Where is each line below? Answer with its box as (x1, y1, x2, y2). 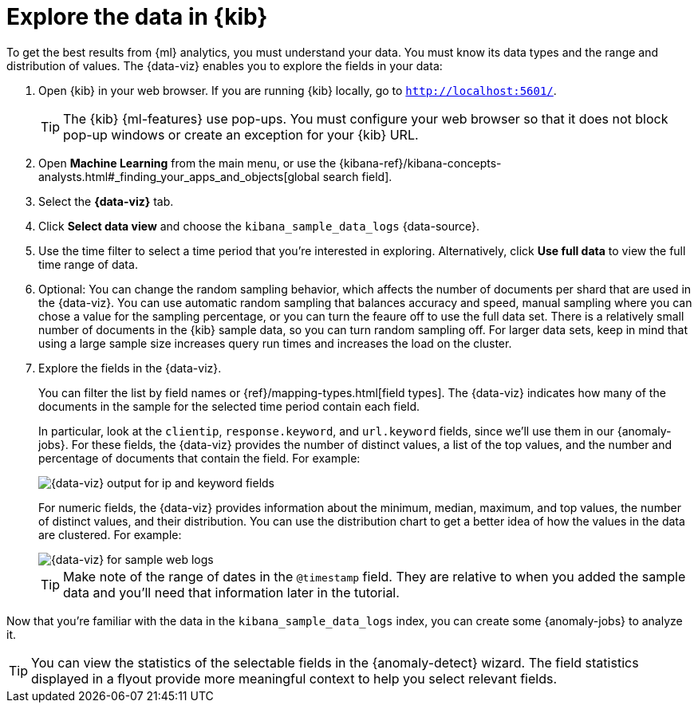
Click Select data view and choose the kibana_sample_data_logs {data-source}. (38, 219, 480, 233)
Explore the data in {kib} (6, 3, 268, 30)
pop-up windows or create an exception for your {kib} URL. (63, 126, 419, 143)
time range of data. (38, 257, 138, 271)
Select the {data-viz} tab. (38, 194, 174, 208)
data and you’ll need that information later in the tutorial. (63, 584, 400, 601)
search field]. (322, 169, 392, 183)
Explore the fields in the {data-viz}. (38, 360, 222, 375)
